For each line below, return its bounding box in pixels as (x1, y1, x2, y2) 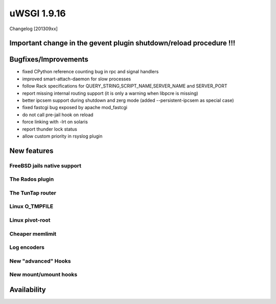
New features (9, 146, 54, 155)
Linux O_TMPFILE (9, 203, 54, 210)
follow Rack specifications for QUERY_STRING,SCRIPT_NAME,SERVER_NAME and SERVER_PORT (22, 83, 227, 89)
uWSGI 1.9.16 (9, 8, 66, 19)
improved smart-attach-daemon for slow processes (22, 76, 131, 82)
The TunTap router (9, 189, 56, 197)
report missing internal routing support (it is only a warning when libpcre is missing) (22, 90, 199, 96)
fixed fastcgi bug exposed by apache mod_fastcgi (22, 104, 128, 111)
